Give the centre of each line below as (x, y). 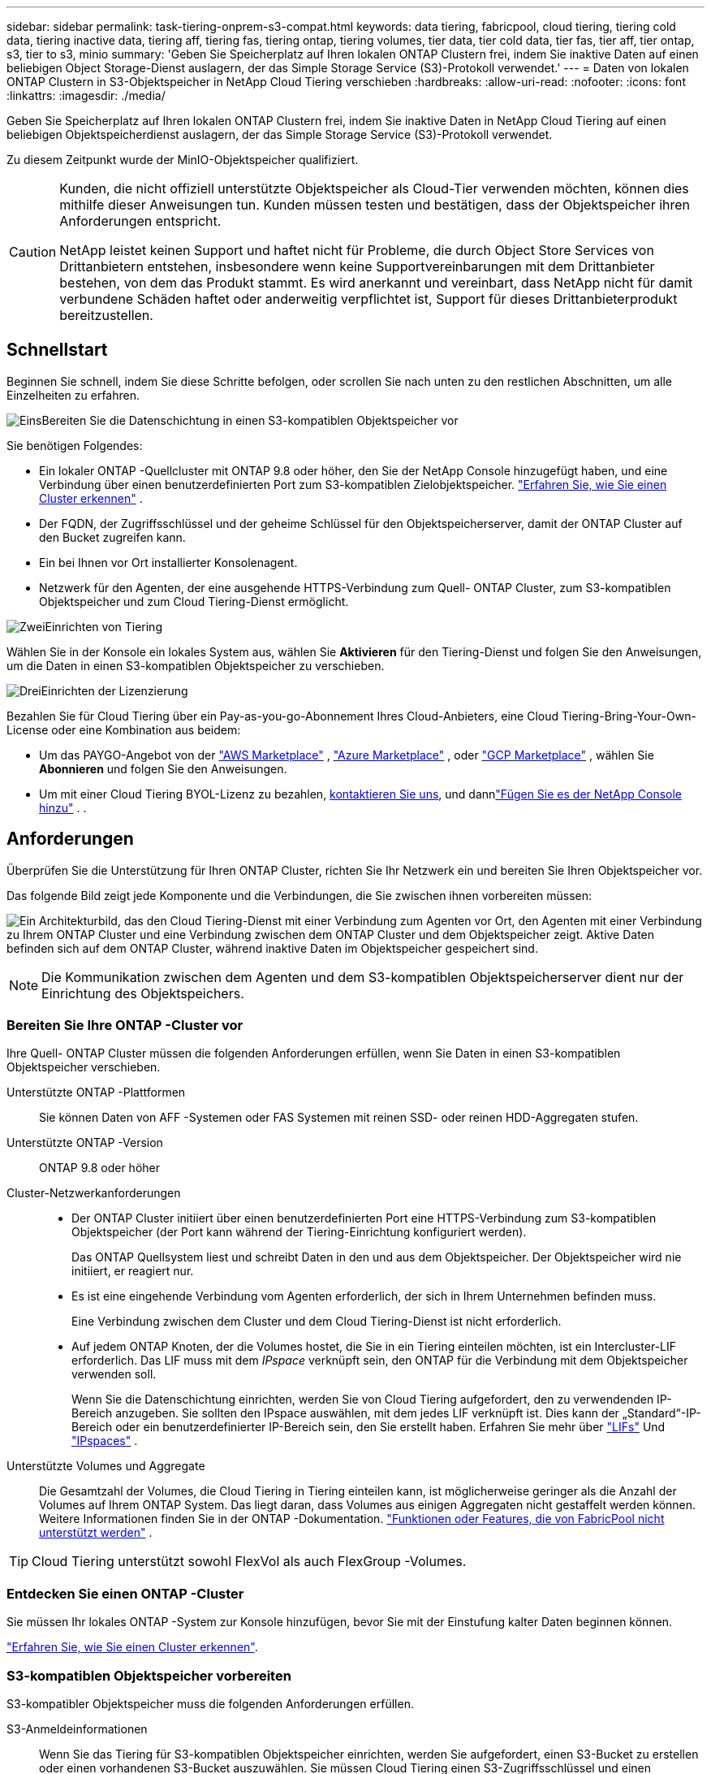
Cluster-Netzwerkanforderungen (94, 1193)
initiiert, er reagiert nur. (133, 1271)
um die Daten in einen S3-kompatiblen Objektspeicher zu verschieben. (196, 665)
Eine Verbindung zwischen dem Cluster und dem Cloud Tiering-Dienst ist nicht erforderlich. (317, 1322)
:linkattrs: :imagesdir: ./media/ (86, 95)
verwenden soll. (114, 1374)
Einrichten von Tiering (103, 626)
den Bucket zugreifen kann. (112, 537)
